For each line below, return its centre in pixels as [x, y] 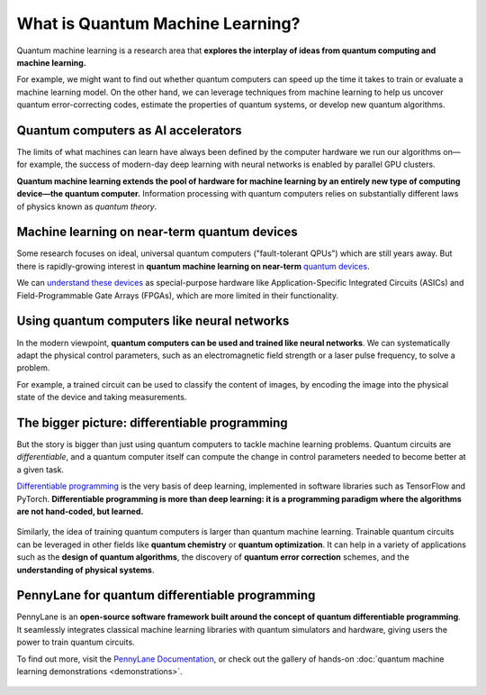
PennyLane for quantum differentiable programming [166, 595]
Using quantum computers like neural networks [153, 321]
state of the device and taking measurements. [102, 398]
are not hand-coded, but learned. [80, 511]
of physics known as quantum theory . [87, 206]
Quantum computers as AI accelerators [129, 130]
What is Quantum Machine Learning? [158, 23]
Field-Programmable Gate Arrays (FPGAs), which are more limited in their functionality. [178, 295]
